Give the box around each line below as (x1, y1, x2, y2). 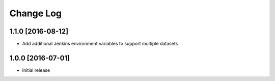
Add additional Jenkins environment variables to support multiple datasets (22, 41, 178, 47)
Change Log (9, 8, 62, 19)
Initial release (22, 67, 50, 73)
